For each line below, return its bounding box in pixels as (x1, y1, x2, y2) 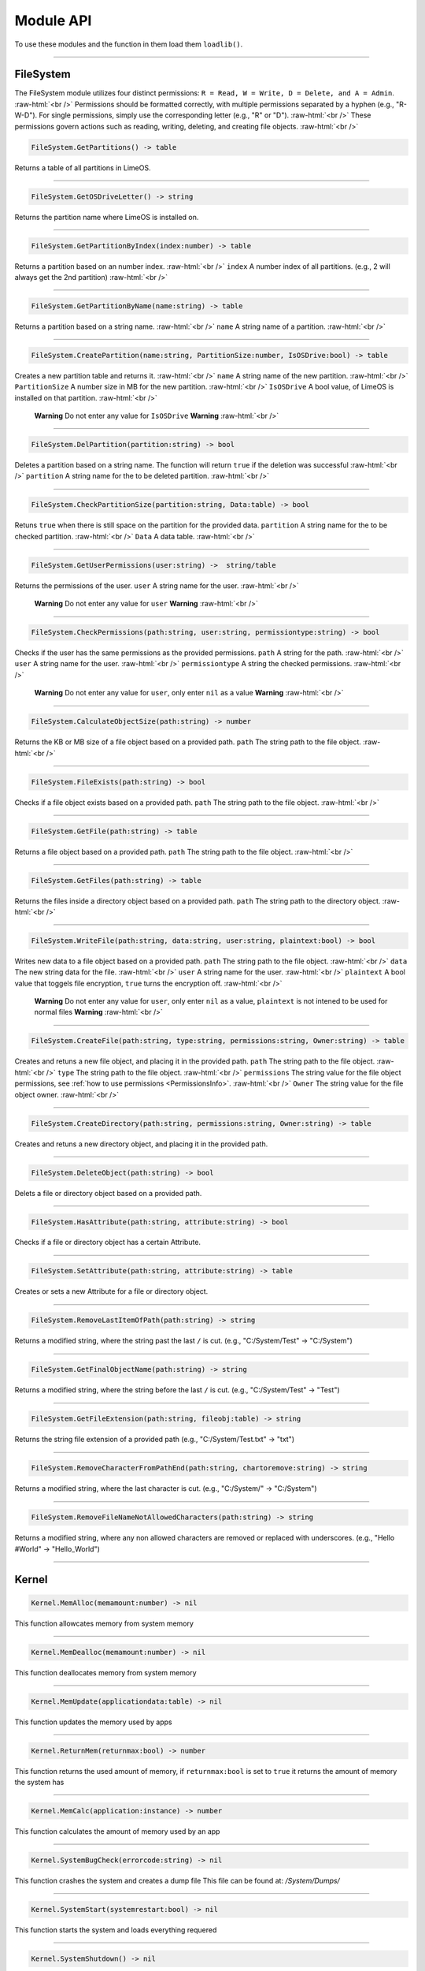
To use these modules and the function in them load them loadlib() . (14, 39, 243, 49)
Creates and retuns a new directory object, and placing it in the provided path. (14, 1139, 268, 1149)
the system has (14, 1777, 65, 1787)
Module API (14, 12, 92, 29)
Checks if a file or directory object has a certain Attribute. (14, 1238, 201, 1247)
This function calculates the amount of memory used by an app (14, 1826, 220, 1836)
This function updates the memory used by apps (14, 1717, 172, 1727)
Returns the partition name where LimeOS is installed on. (14, 212, 199, 222)
